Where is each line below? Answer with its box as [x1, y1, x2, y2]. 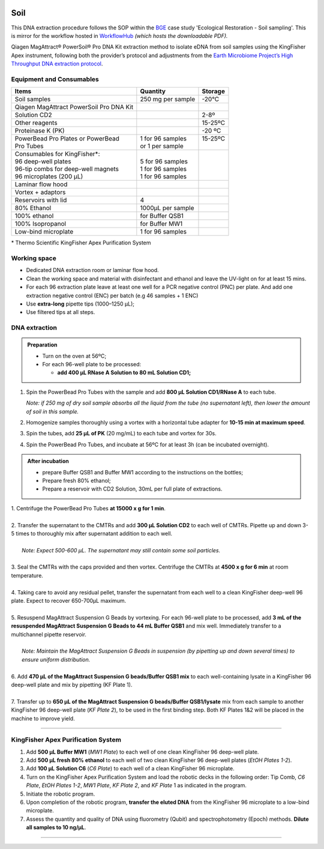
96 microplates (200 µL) [14, 172, 83, 181]
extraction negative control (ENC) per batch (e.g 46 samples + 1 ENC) [26, 292, 199, 299]
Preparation [27, 341, 58, 348]
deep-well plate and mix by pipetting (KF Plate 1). [11, 681, 133, 688]
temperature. [11, 572, 43, 579]
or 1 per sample [140, 142, 184, 150]
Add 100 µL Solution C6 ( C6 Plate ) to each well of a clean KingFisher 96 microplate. [26, 765, 235, 772]
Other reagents [14, 119, 58, 127]
